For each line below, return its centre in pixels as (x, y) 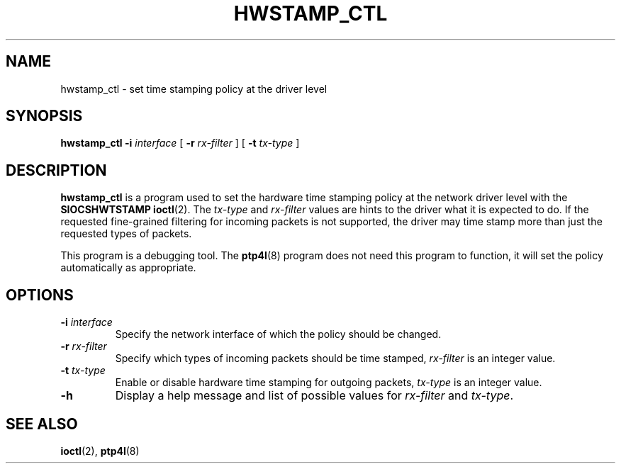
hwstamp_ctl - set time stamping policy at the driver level (194, 89)
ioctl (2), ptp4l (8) (100, 451)
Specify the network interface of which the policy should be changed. (278, 334)
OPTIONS (40, 295)
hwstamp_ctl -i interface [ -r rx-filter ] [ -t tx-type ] (180, 143)
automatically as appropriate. (128, 268)
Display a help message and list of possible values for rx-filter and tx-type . (314, 396)
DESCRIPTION (56, 170)
